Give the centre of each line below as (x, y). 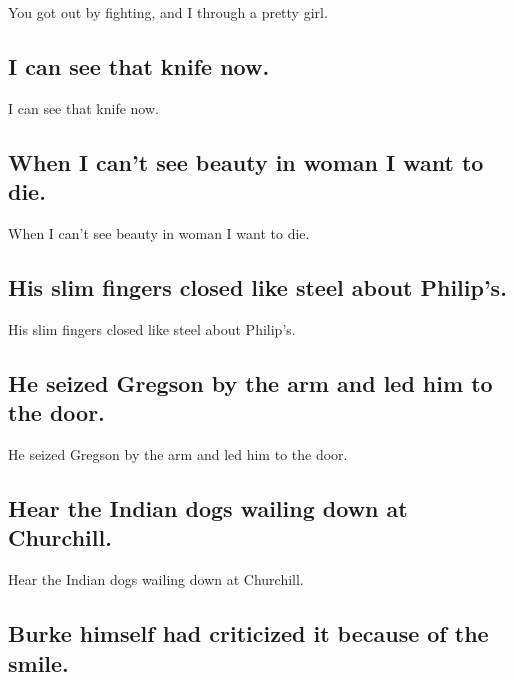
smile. (38, 662)
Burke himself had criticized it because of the (248, 633)
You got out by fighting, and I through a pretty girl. (168, 12)
